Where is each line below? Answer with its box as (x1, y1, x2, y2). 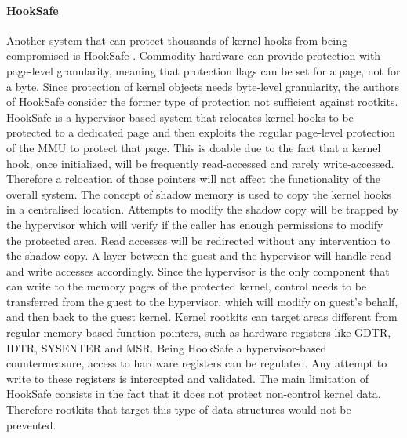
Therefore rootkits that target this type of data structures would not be (6, 401, 351, 418)
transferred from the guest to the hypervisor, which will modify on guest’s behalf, (6, 293, 398, 309)
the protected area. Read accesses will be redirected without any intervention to (6, 232, 391, 248)
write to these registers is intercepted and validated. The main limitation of (6, 370, 369, 386)
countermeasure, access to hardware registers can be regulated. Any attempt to (6, 355, 387, 371)
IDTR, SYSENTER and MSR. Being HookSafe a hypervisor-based (6, 339, 327, 356)
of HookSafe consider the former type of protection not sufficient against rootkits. (6, 93, 398, 110)
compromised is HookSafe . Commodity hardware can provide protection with (6, 47, 381, 64)
